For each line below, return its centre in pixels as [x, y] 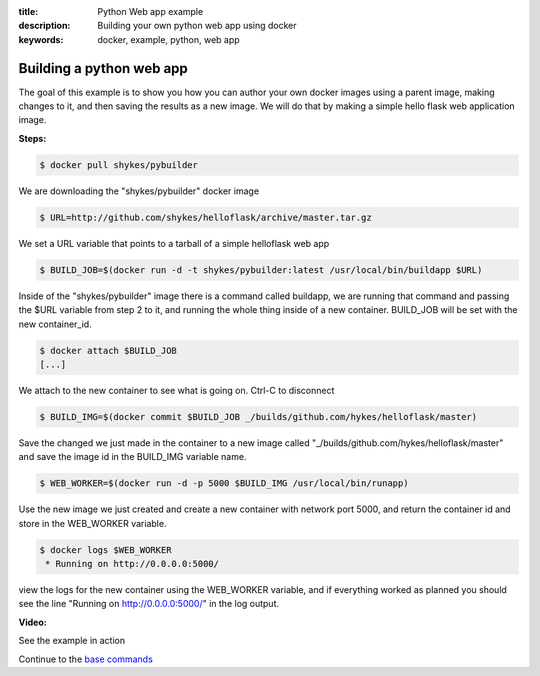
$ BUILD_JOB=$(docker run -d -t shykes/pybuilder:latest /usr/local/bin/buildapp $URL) [261, 269]
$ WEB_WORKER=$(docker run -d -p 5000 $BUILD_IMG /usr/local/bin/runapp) [224, 483]
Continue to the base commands [86, 659]
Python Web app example [150, 11]
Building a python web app [103, 68]
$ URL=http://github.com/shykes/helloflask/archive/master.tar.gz [205, 217]
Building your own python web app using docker [197, 26]
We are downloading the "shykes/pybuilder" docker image [139, 191]
